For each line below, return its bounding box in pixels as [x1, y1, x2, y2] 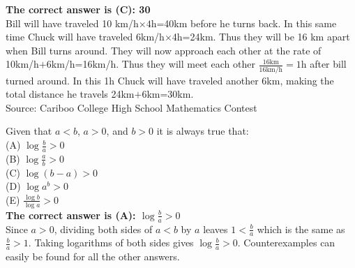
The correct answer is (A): [6, 207, 136, 222]
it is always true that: [156, 124, 249, 138]
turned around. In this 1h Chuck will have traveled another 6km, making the [6, 73, 334, 87]
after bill [310, 57, 347, 71]
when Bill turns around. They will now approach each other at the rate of [6, 43, 322, 57]
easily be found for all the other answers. [6, 249, 180, 264]
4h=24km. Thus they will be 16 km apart [172, 29, 350, 44]
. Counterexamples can [237, 235, 335, 250]
